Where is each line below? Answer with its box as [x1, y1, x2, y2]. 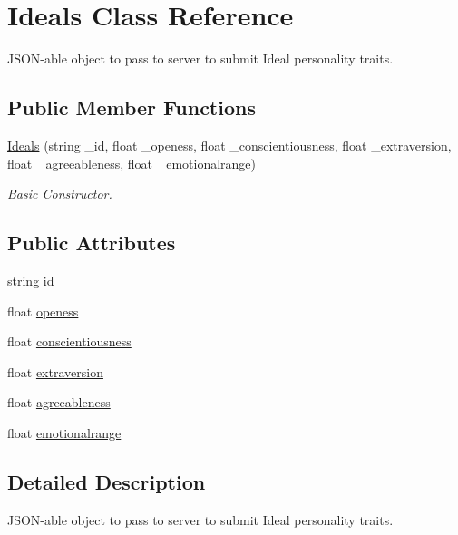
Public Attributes [7, 229, 176, 257]
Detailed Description [7, 467, 206, 495]
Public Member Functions [7, 93, 256, 122]
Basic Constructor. [7, 184, 112, 203]
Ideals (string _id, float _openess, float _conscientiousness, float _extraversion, [7, 135, 452, 154]
